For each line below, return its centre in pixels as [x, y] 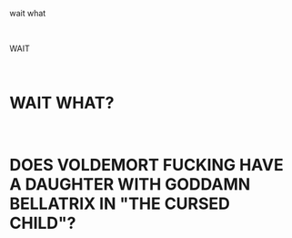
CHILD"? [43, 223]
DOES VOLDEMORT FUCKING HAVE [146, 166]
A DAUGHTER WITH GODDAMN [130, 185]
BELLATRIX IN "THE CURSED [120, 204]
